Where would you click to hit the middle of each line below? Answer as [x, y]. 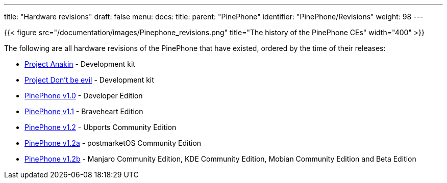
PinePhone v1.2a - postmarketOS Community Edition [113, 143]
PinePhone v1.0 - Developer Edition [84, 96]
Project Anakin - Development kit [80, 64]
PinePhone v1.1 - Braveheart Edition [84, 111]
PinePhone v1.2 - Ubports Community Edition [101, 127]
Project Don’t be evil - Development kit [89, 80]
